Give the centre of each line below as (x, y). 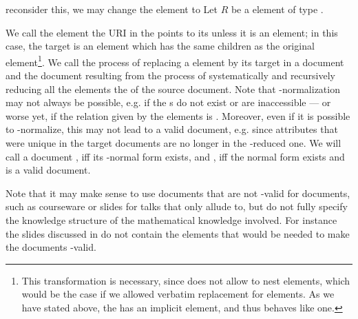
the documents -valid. (51, 247)
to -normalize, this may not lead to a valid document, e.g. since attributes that (172, 129)
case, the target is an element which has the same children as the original (160, 46)
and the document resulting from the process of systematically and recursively (170, 75)
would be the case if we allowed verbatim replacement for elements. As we (178, 294)
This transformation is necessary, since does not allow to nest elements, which (186, 280)
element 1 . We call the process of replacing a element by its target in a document (175, 61)
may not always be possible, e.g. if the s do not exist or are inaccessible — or (168, 102)
